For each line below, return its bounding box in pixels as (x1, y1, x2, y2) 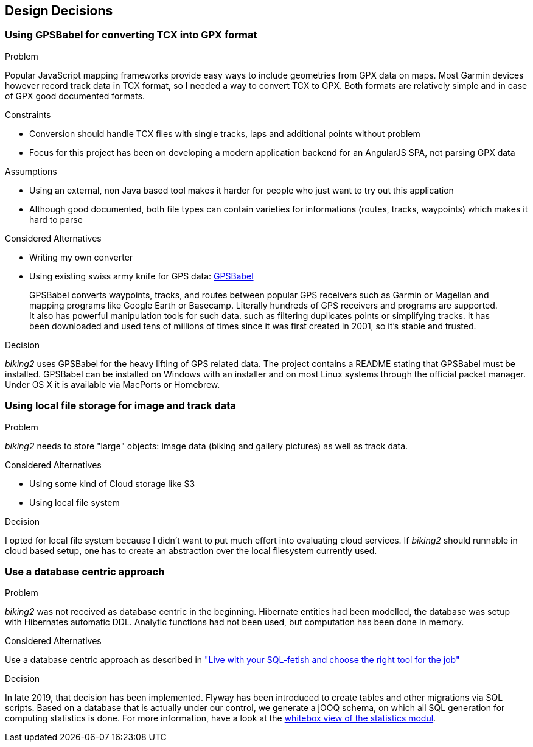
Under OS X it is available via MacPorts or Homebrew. (5, 379, 220, 390)
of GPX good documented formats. (5, 90, 145, 101)
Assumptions (5, 166, 57, 177)
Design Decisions (5, 3, 113, 18)
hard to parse (29, 214, 83, 225)
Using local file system (29, 497, 120, 508)
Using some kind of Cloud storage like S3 (29, 478, 195, 489)
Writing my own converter (29, 251, 133, 262)
